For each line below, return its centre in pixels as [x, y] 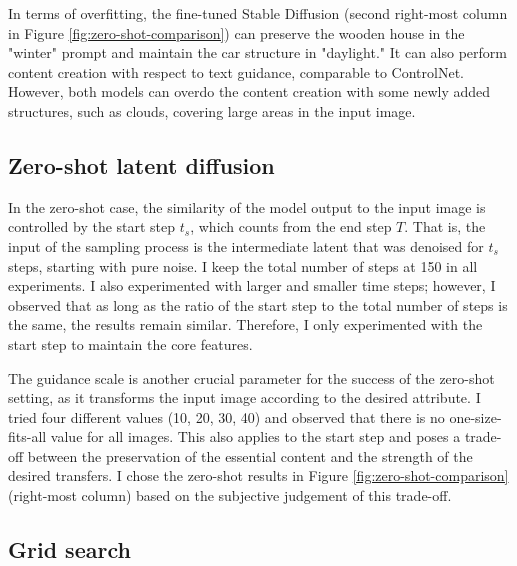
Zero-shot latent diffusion [141, 164]
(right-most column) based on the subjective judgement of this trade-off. [230, 495]
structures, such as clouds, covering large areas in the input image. [212, 110]
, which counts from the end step [291, 226]
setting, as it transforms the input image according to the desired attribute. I [244, 397]
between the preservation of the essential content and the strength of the [250, 455]
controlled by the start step [92, 226]
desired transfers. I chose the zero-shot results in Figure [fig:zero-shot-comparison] [258, 475]
